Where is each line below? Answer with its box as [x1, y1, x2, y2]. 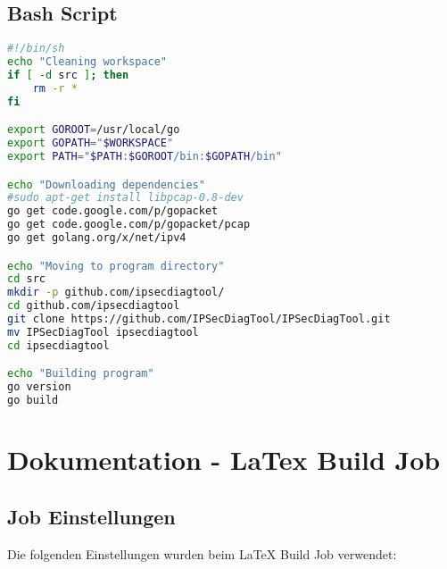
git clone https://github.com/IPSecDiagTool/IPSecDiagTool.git [7, 313, 391, 326]
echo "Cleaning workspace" [7, 55, 167, 69]
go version [7, 381, 71, 394]
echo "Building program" [7, 367, 154, 381]
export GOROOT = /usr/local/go [7, 123, 180, 137]
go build [7, 394, 59, 407]
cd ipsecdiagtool [7, 339, 110, 352]
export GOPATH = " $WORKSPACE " [7, 137, 174, 150]
